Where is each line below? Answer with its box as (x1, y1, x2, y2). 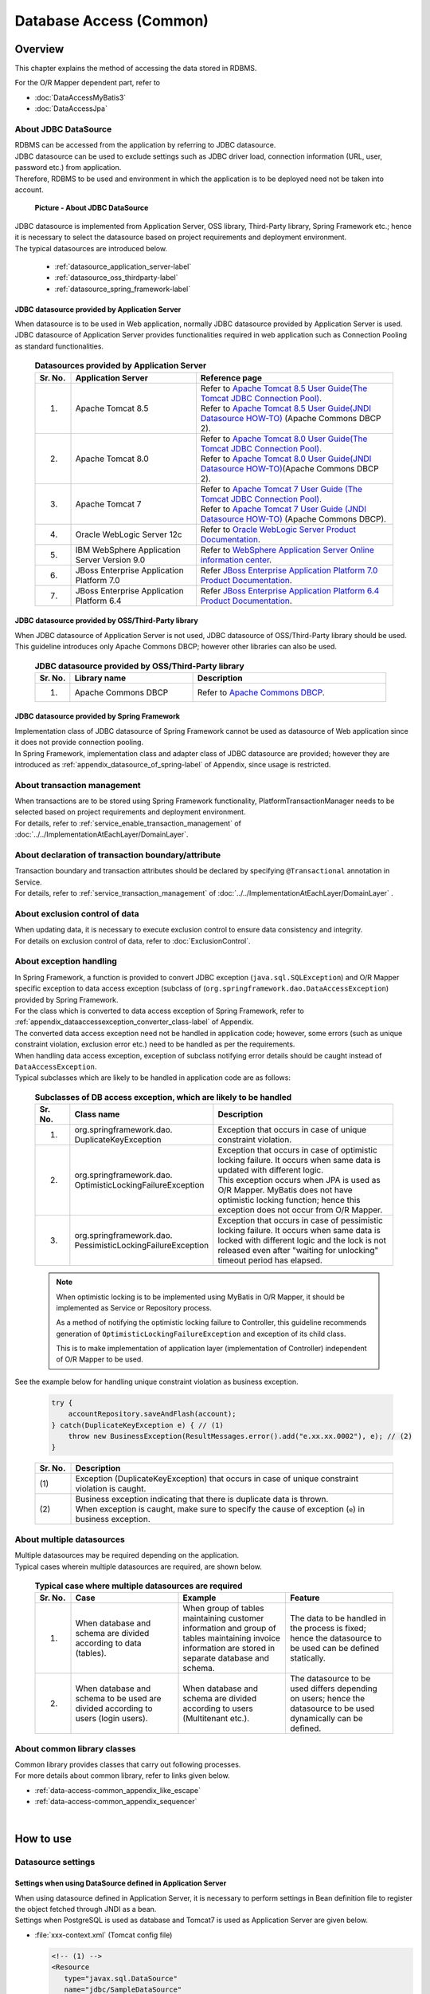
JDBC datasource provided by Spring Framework (14, 711, 181, 721)
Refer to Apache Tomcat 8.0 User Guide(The (200, 433, 368, 444)
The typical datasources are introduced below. (14, 243, 167, 253)
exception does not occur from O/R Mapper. (217, 1204, 383, 1216)
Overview (14, 42, 64, 56)
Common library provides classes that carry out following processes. (14, 1760, 241, 1770)
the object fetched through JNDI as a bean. (14, 1904, 157, 1913)
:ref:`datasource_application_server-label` (54, 262, 192, 271)
